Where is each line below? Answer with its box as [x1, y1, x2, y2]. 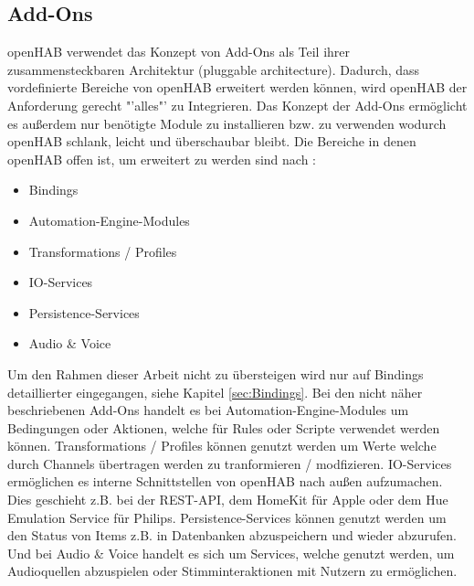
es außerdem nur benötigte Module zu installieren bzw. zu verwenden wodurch [7, 113, 447, 133]
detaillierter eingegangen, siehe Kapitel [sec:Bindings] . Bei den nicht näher [7, 382, 423, 401]
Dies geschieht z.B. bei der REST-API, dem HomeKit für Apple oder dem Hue [7, 490, 448, 509]
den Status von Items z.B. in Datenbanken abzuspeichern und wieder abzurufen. [7, 526, 457, 545]
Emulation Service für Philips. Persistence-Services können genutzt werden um [7, 507, 447, 527]
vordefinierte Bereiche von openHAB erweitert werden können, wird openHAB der [7, 78, 468, 97]
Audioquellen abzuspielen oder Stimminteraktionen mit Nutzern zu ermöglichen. [7, 561, 458, 581]
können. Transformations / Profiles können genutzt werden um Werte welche [7, 436, 437, 455]
